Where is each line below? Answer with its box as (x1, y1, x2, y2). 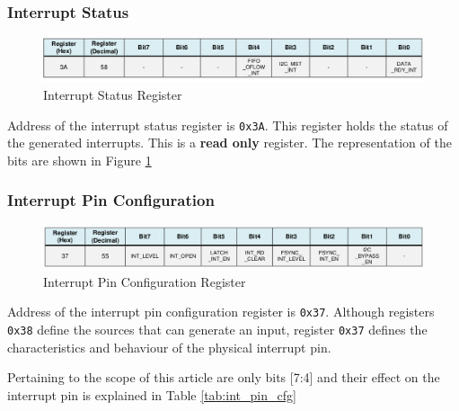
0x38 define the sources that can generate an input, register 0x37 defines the (7, 319, 428, 338)
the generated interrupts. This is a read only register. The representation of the (7, 133, 452, 152)
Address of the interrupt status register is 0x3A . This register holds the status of (7, 115, 448, 134)
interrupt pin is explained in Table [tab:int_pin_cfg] (7, 385, 296, 404)
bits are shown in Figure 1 (7, 150, 152, 169)
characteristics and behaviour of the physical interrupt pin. (7, 337, 331, 356)
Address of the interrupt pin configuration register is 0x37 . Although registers (7, 302, 435, 321)
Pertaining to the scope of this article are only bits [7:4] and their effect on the (7, 368, 440, 387)
